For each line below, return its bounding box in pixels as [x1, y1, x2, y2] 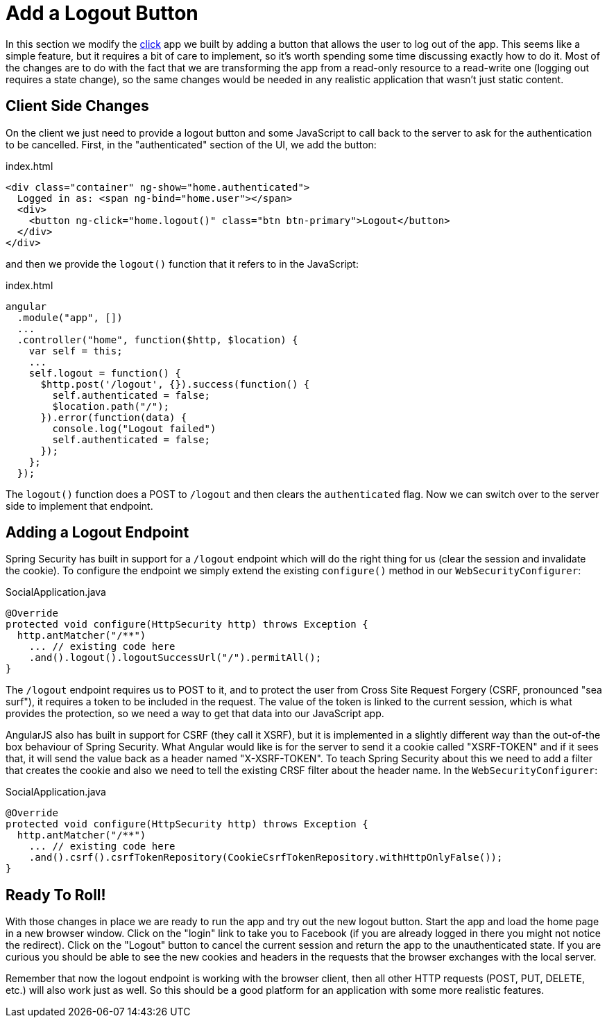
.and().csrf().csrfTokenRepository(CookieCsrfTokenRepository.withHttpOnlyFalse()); [28, 852, 503, 863]
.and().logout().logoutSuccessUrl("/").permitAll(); [28, 652, 322, 664]
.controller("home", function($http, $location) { [17, 334, 298, 345]
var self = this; [28, 345, 123, 356]
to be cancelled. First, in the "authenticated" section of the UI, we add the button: [6, 138, 377, 151]
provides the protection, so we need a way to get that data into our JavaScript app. [6, 707, 384, 720]
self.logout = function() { [28, 367, 181, 379]
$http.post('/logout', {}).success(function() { [40, 378, 310, 390]
